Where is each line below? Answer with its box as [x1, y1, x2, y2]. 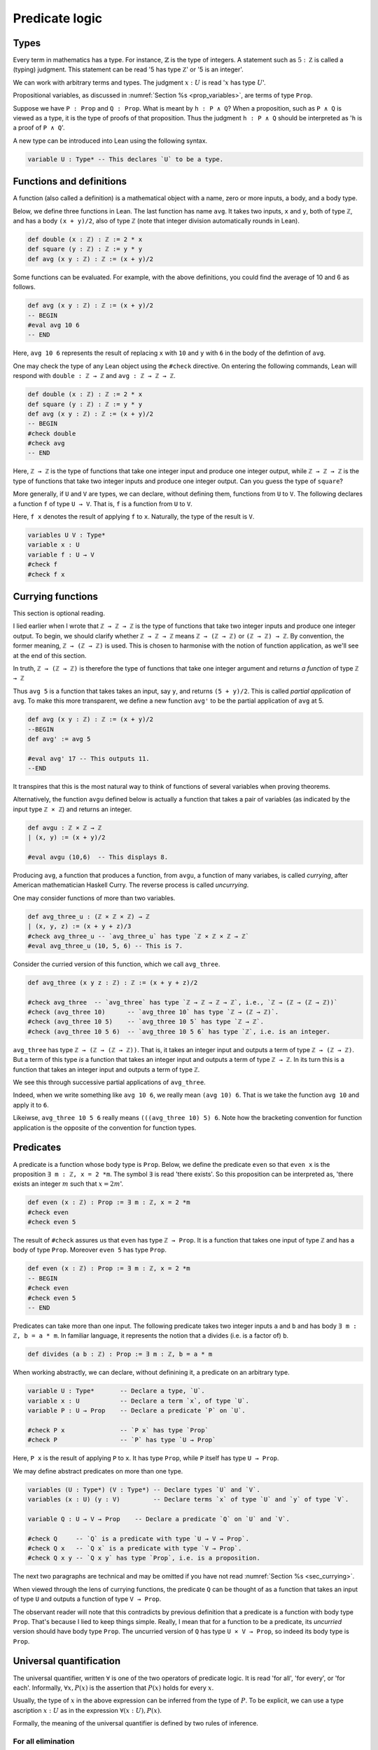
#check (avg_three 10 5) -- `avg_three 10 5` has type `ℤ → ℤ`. [27, 1018, 265, 1025]
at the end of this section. [13, 651, 87, 659]
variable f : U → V [27, 550, 94, 559]
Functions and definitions [13, 176, 127, 188]
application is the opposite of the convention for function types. [13, 1123, 197, 1132]
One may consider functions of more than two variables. [13, 893, 176, 902]
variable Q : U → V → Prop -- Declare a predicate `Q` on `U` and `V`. [27, 1515, 290, 1522]
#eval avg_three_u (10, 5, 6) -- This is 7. [27, 941, 183, 950]
